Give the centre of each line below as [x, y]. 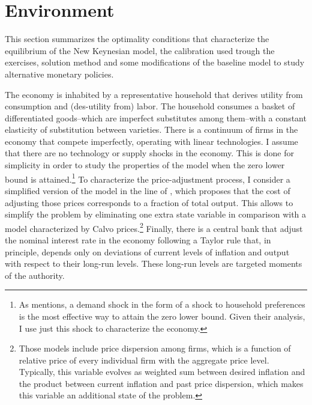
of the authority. [35, 275]
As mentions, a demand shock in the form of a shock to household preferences [162, 304]
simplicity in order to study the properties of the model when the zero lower [145, 165]
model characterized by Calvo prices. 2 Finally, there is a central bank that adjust [154, 227]
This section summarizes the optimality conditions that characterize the [137, 39]
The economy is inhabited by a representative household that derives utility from [154, 94]
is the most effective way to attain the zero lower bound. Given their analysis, [162, 316]
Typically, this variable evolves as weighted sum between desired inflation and [162, 372]
